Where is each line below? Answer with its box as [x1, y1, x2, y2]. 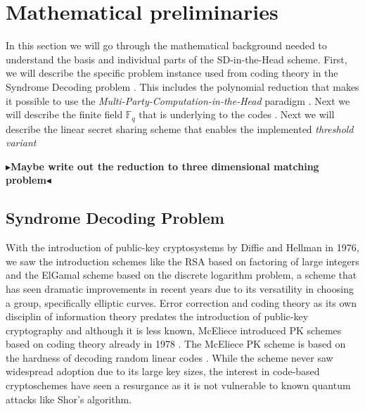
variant [6, 135, 37, 150]
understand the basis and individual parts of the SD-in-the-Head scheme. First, [6, 51, 347, 66]
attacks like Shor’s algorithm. [6, 391, 132, 406]
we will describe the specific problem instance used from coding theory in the [6, 65, 338, 80]
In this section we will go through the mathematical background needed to [6, 38, 327, 53]
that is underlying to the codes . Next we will [139, 107, 335, 122]
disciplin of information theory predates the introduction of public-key [6, 309, 309, 324]
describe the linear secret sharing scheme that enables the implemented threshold [6, 121, 354, 136]
